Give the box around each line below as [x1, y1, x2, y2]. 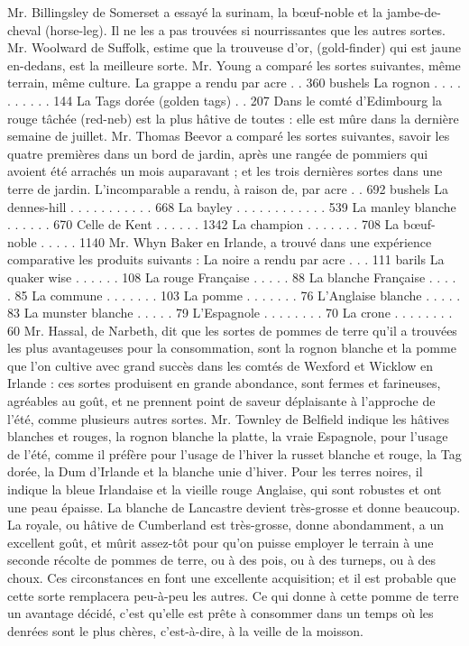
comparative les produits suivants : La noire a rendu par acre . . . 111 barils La [7, 250, 445, 269]
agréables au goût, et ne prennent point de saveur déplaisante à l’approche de [7, 392, 436, 411]
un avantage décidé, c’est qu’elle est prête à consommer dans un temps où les [7, 604, 434, 623]
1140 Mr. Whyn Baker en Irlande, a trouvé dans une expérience [79, 232, 432, 251]
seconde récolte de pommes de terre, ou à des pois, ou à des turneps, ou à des [7, 550, 437, 569]
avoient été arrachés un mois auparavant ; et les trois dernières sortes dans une [7, 161, 443, 180]
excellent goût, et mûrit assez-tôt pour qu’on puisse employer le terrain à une [7, 532, 434, 551]
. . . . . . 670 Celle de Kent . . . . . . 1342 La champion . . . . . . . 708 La [7, 215, 400, 234]
